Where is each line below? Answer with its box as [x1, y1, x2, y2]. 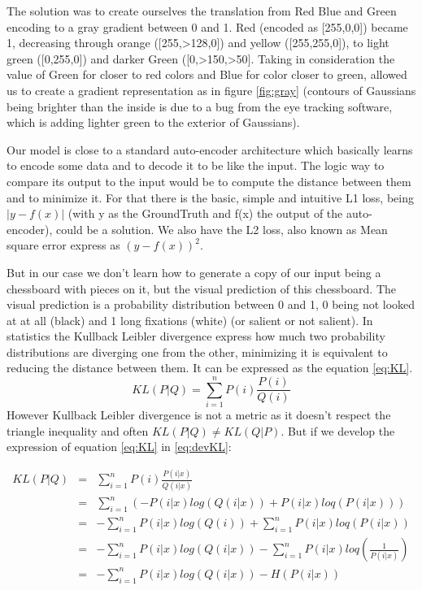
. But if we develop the [281, 422, 395, 439]
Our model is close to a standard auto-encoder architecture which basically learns [7, 141, 413, 158]
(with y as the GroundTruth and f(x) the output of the [67, 205, 343, 222]
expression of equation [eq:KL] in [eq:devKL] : [7, 438, 232, 455]
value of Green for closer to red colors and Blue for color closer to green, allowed [7, 66, 407, 83]
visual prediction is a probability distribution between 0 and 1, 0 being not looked [7, 296, 415, 313]
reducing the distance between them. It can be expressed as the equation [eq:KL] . [7, 359, 413, 376]
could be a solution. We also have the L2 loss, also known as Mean [56, 220, 388, 237]
